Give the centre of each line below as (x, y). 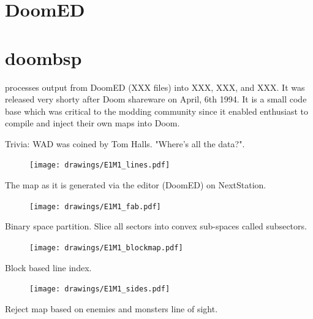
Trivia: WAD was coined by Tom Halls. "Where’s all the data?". (125, 143)
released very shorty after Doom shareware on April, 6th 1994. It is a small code (156, 99)
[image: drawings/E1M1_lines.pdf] (100, 165)
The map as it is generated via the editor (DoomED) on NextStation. (136, 185)
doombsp (43, 57)
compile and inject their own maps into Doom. (92, 123)
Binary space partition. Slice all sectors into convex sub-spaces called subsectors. (156, 226)
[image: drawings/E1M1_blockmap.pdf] (106, 248)
